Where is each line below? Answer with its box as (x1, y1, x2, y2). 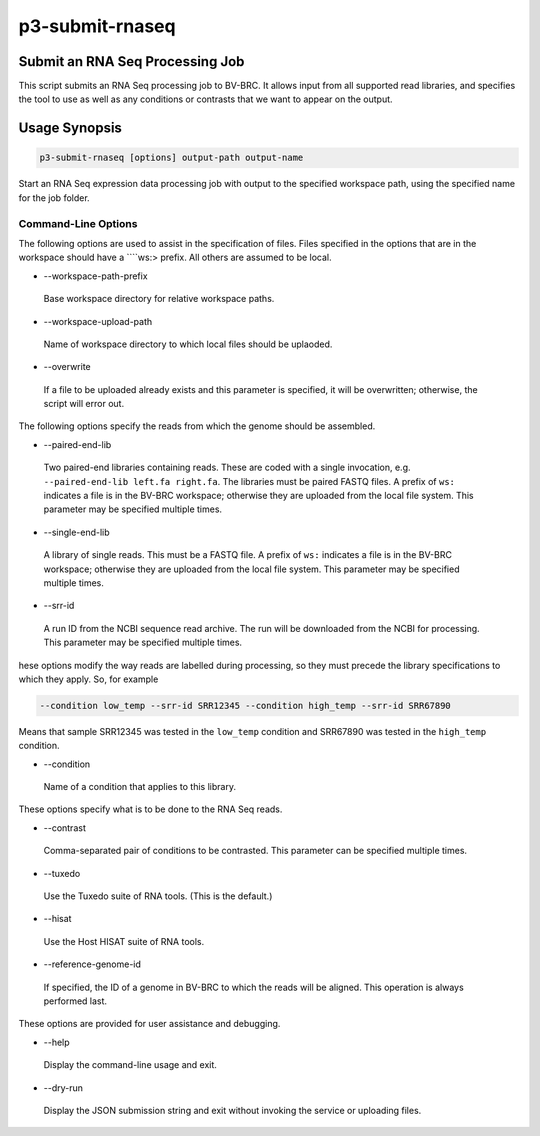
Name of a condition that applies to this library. (43, 781, 237, 793)
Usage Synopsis (18, 120, 122, 137)
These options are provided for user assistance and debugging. (18, 1018, 281, 1030)
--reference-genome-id (43, 958, 142, 970)
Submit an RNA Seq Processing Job (18, 53, 245, 70)
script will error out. (43, 398, 125, 410)
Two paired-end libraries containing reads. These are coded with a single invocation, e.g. (43, 461, 411, 474)
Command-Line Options (18, 216, 138, 230)
